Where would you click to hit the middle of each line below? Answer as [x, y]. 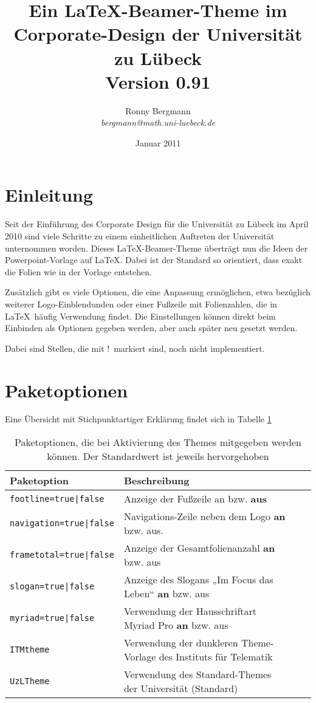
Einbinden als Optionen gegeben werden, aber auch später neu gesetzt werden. [151, 328]
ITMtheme [30, 650]
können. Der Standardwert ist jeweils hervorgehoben [158, 456]
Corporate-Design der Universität [158, 34]
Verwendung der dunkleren [181, 643]
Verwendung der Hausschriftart [190, 611]
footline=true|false [57, 499]
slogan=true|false [52, 587]
